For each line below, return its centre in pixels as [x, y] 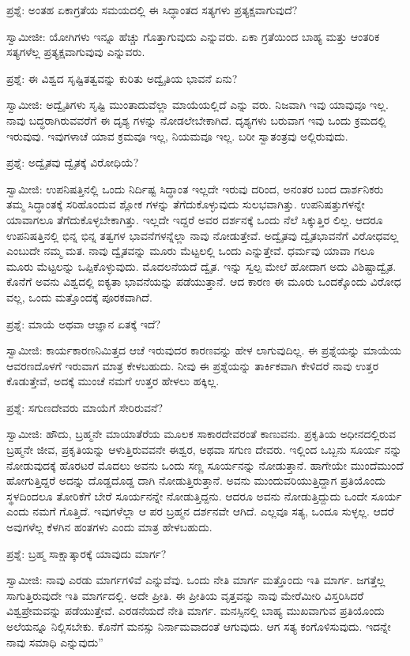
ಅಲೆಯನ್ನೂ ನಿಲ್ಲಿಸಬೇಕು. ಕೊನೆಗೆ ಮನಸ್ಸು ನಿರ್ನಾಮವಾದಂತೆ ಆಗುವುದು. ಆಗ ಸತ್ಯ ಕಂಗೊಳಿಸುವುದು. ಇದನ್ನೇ [199, 626]
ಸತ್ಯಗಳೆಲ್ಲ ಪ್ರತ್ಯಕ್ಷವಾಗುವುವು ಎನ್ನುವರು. [76, 52]
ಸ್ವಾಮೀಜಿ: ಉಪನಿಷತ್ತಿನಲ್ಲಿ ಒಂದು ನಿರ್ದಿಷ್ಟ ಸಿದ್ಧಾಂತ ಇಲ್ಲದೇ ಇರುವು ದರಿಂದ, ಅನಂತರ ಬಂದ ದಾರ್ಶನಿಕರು [195, 188]
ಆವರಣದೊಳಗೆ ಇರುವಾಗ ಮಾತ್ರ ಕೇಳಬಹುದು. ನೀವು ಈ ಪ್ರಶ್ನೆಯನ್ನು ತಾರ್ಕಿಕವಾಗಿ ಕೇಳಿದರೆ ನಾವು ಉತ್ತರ [193, 365]
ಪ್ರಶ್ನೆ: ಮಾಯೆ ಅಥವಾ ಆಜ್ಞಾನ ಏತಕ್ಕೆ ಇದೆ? [84, 323]
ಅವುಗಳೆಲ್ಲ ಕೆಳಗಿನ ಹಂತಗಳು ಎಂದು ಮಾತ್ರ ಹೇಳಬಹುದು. [109, 527]
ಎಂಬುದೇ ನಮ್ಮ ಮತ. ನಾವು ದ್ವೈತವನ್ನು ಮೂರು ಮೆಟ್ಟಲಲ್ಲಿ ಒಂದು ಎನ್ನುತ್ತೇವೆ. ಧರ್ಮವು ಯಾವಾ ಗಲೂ [190, 251]
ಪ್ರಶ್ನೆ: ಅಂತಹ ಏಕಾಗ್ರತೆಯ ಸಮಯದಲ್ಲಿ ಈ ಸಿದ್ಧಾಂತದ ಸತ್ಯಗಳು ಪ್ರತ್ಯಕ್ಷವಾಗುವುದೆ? [152, 9]
